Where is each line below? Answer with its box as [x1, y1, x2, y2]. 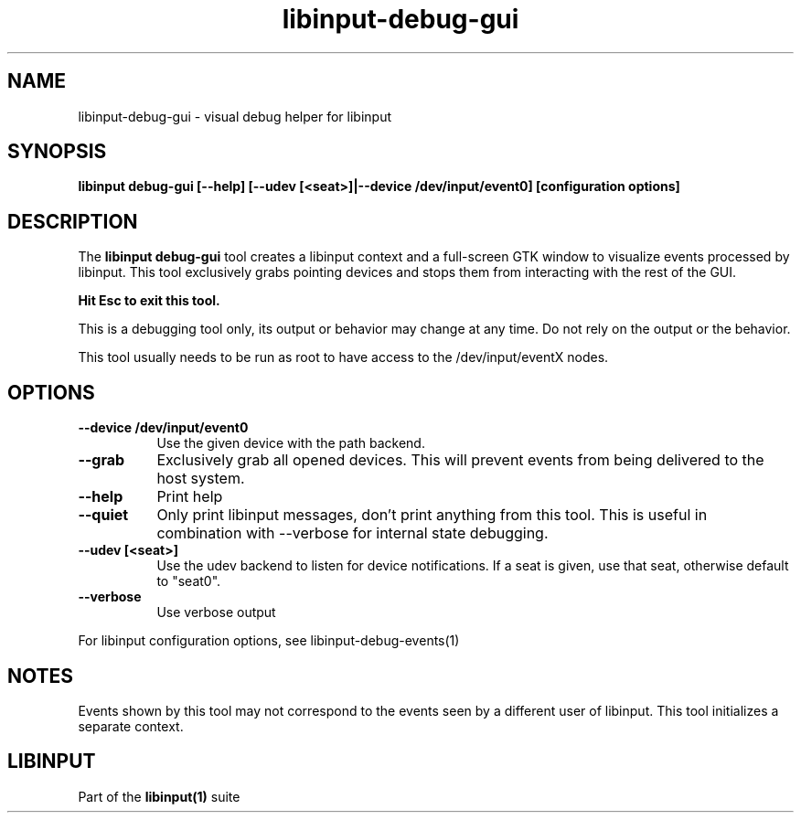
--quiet [78, 506, 129, 525]
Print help [156, 487, 223, 506]
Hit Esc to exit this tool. [78, 293, 220, 309]
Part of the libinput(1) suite [78, 788, 240, 804]
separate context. [78, 718, 184, 734]
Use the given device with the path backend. [156, 435, 425, 452]
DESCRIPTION [7, 209, 138, 233]
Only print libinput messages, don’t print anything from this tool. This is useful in [156, 506, 708, 525]
